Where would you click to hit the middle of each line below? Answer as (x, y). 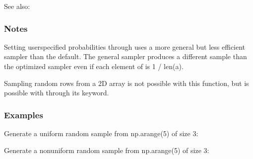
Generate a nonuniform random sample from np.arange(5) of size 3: (107, 150)
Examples (24, 115)
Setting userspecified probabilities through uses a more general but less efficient (125, 46)
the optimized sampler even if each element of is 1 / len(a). (94, 66)
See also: (17, 6)
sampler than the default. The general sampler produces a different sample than (126, 56)
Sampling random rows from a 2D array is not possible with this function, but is (126, 83)
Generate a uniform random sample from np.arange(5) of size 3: (101, 133)
